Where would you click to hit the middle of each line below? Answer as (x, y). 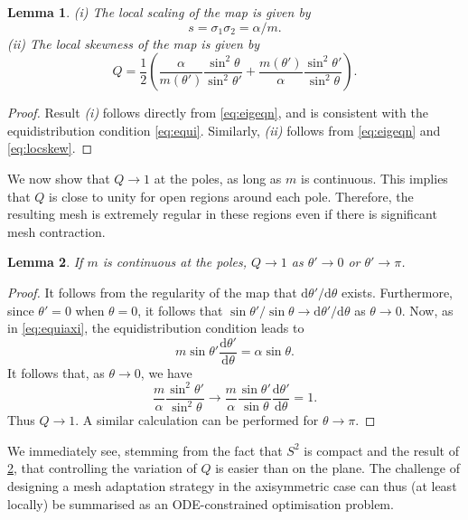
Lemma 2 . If (45, 262)
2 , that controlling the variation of (102, 468)
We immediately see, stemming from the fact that (145, 450)
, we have (166, 372)
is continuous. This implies (374, 178)
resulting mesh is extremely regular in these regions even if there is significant (222, 214)
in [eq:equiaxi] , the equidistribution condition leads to (156, 328)
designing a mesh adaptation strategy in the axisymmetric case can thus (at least (232, 486)
